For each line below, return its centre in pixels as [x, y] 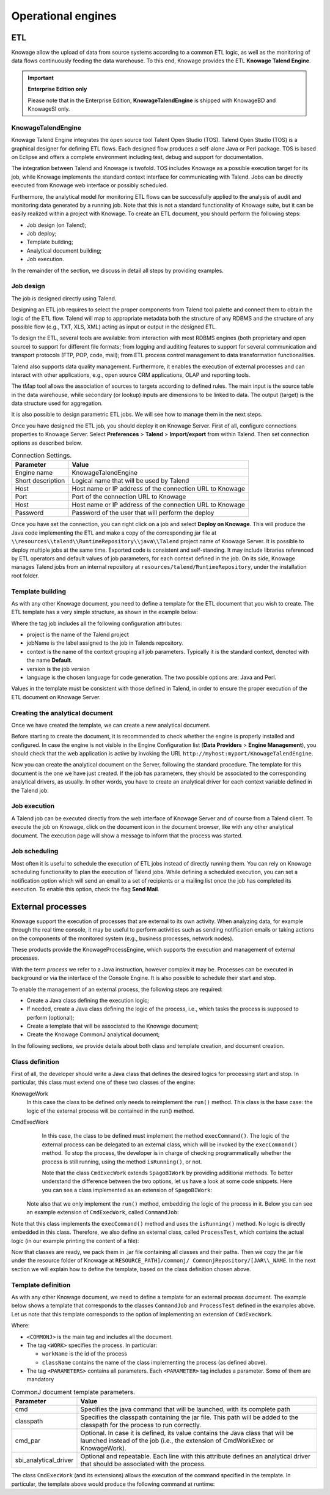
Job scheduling [35, 851]
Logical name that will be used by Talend [130, 481]
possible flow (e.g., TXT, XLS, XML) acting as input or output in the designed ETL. [114, 327]
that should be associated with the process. [143, 1464]
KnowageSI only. [49, 109]
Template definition [41, 1285]
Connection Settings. [42, 456]
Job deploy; [42, 234]
